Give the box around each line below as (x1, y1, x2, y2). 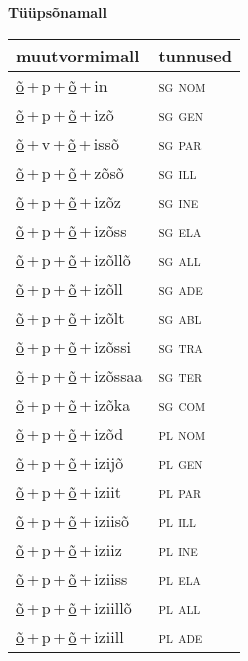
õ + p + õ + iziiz (16, 537, 122, 561)
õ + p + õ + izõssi (16, 334, 131, 358)
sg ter (158, 363, 203, 387)
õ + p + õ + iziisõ (16, 508, 130, 532)
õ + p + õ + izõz (16, 189, 121, 213)
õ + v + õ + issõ (16, 131, 119, 155)
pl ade (158, 624, 203, 648)
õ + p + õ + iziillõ (16, 595, 132, 619)
